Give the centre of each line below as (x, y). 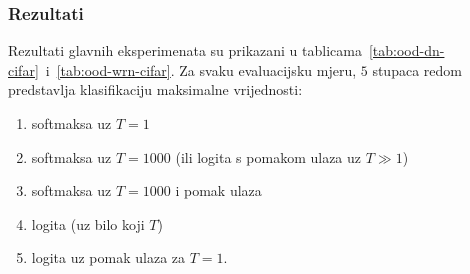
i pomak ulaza (218, 190)
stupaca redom (417, 69)
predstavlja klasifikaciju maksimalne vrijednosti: (155, 89)
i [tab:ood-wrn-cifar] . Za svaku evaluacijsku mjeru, (201, 69)
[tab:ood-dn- (406, 50)
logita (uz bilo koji (88, 223)
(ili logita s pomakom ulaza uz (268, 156)
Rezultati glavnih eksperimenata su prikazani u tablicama (185, 50)
